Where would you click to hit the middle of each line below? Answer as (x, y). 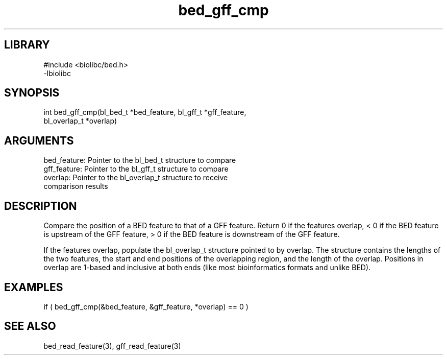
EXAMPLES (34, 287)
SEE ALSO (30, 326)
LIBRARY (27, 45)
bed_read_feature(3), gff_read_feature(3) (112, 346)
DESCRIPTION (41, 206)
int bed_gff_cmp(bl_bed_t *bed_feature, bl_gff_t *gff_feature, (145, 112)
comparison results (76, 186)
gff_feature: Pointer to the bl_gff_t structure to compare (136, 169)
